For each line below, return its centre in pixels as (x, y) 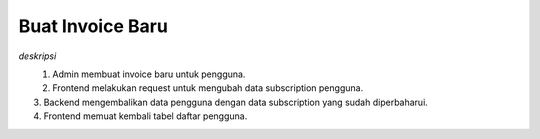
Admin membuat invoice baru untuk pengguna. (149, 74)
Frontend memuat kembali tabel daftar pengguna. (145, 116)
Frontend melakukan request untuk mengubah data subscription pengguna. (208, 88)
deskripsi (37, 56)
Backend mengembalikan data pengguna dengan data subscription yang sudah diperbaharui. (236, 102)
